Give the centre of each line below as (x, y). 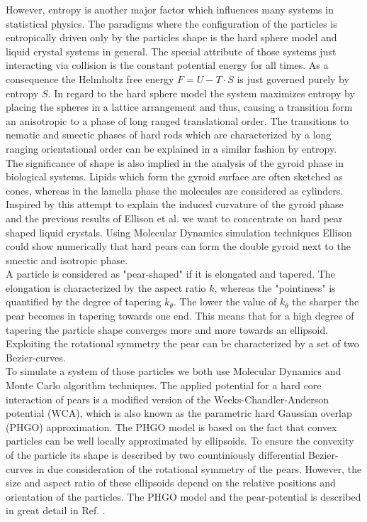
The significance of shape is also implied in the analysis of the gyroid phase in (175, 162)
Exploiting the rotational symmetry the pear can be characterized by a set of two (182, 343)
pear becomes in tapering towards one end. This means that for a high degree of (180, 316)
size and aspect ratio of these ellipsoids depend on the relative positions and (171, 483)
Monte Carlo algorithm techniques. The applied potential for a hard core (164, 385)
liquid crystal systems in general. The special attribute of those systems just (171, 51)
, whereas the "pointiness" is (275, 287)
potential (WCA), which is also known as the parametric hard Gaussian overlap (179, 413)
